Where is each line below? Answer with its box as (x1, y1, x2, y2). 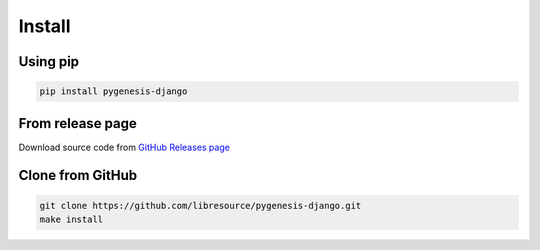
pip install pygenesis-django (39, 86, 188, 97)
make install (39, 214, 104, 225)
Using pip (18, 53, 80, 70)
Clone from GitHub (18, 167, 138, 184)
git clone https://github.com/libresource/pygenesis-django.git (39, 200, 362, 211)
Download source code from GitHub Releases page (18, 141, 230, 153)
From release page (18, 115, 137, 132)
